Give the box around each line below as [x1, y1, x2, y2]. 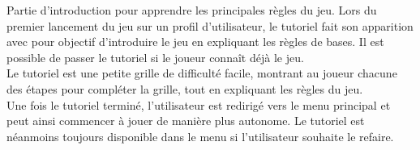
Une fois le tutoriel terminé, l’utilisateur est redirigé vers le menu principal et [6, 96, 391, 113]
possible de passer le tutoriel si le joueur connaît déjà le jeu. [6, 48, 304, 65]
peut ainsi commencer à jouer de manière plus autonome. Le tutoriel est [6, 112, 365, 129]
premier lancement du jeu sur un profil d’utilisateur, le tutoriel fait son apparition [6, 17, 414, 34]
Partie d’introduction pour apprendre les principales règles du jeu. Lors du [6, 2, 377, 18]
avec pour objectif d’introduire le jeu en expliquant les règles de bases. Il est [6, 33, 384, 50]
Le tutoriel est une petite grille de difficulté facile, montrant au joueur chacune [6, 65, 397, 81]
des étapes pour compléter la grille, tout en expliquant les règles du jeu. [6, 80, 363, 97]
